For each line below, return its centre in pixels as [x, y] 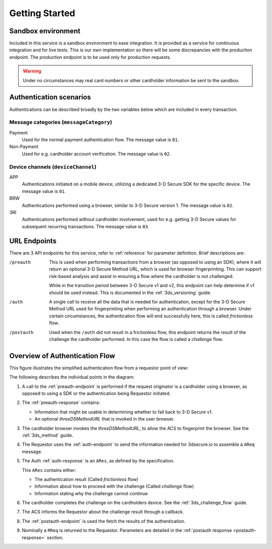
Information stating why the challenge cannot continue [91, 493]
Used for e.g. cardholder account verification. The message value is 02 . [96, 154]
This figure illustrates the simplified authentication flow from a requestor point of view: [99, 368]
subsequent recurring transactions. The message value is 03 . [86, 226]
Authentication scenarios [50, 97]
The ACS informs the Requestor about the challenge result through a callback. [103, 512]
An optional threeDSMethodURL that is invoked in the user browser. [105, 419]
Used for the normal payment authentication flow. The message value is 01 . [100, 140]
